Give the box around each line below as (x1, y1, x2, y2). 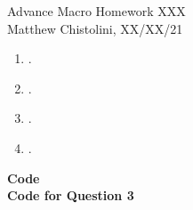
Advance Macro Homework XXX (7, 2, 186, 20)
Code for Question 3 (7, 186, 134, 205)
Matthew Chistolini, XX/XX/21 (7, 19, 183, 37)
